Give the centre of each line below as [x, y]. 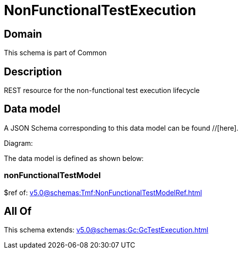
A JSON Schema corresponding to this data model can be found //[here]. [121, 128]
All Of [18, 211]
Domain [23, 34]
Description [33, 71]
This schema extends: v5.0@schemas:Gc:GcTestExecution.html [106, 230]
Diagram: [19, 143]
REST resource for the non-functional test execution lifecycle [102, 91]
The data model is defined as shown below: [74, 158]
